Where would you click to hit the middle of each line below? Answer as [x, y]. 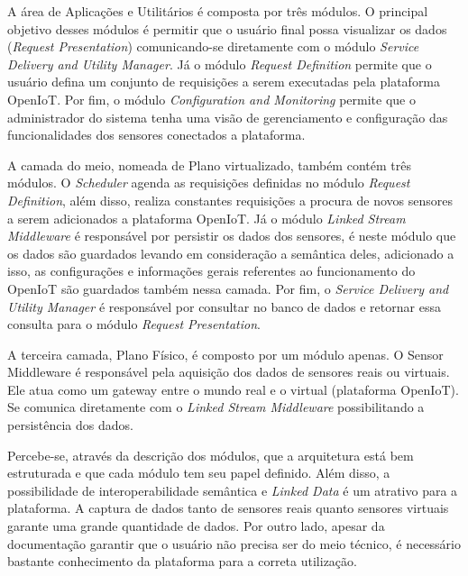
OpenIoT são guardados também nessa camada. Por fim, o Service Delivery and [228, 288]
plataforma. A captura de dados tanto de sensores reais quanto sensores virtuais [228, 508]
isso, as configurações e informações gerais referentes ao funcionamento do [211, 271]
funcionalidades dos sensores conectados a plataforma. [156, 135]
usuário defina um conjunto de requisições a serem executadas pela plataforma [224, 82]
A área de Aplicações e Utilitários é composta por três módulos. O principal [218, 11]
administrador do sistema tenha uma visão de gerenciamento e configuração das [228, 117]
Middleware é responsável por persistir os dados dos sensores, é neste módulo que [232, 236]
